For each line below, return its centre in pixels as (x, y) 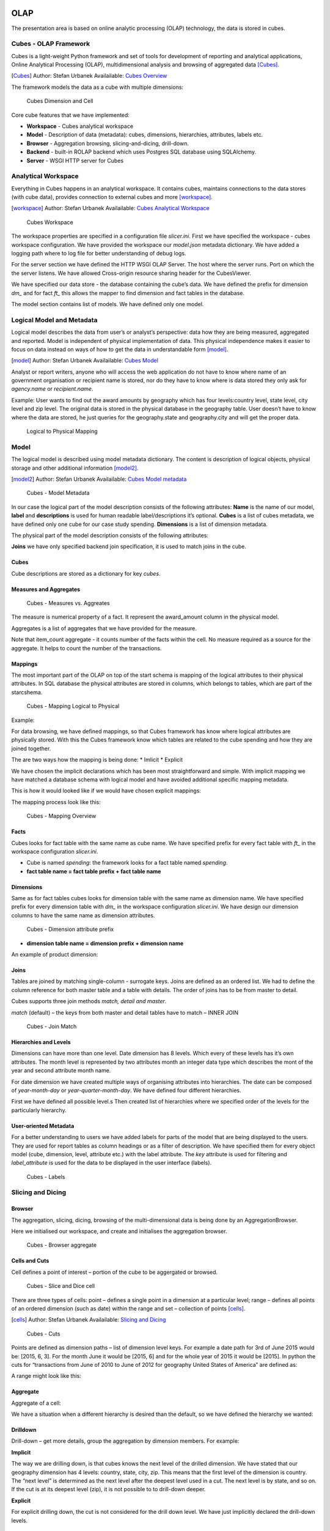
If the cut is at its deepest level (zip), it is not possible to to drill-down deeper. (108, 1489)
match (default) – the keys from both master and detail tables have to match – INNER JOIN (125, 1012)
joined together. (31, 748)
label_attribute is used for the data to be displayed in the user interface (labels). (112, 1163)
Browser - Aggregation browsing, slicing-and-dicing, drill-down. (108, 143)
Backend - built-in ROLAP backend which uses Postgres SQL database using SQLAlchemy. (141, 152)
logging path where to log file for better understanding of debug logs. (99, 254)
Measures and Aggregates (46, 589)
